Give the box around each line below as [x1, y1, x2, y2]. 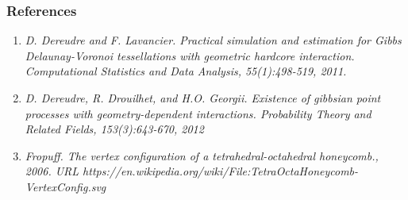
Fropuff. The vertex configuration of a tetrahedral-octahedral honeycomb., [25, 147, 379, 163]
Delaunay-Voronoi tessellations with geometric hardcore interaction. [25, 47, 355, 63]
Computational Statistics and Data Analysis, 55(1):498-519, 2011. [25, 63, 347, 79]
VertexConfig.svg [25, 178, 106, 194]
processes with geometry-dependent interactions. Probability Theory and [25, 105, 371, 121]
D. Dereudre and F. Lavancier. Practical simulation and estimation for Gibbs [25, 32, 402, 48]
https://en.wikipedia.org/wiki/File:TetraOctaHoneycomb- [83, 163, 359, 179]
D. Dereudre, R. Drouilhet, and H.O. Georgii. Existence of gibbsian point [25, 90, 381, 106]
